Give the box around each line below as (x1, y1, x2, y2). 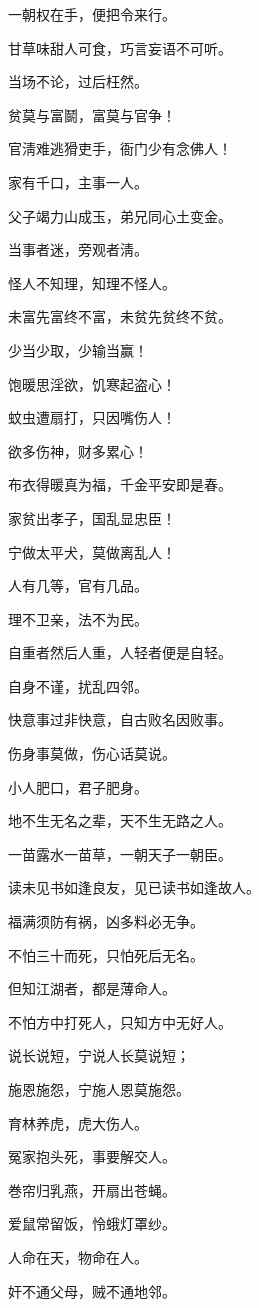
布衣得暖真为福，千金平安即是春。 (8, 474, 232, 495)
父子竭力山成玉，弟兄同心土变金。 (8, 205, 232, 226)
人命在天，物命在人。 (8, 1246, 148, 1267)
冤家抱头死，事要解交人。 (8, 1146, 176, 1167)
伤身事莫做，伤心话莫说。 (8, 743, 176, 764)
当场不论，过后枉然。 (8, 71, 148, 92)
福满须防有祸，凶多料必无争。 (8, 911, 204, 932)
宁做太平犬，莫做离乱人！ (8, 541, 176, 562)
